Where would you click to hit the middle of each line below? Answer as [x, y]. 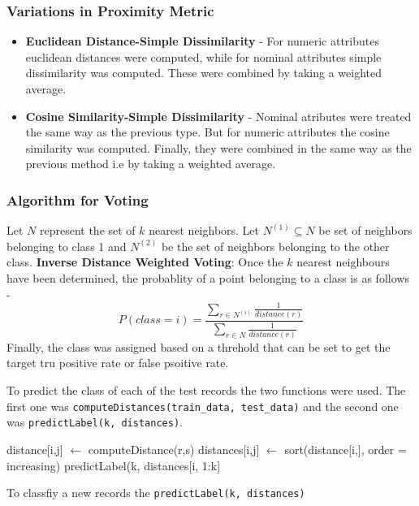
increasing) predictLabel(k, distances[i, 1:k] [114, 465]
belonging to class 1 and [67, 246]
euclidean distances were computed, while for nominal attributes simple [203, 56]
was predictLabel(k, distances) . [95, 422]
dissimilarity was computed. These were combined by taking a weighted [204, 73]
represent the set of [87, 230]
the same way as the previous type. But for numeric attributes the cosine [207, 132]
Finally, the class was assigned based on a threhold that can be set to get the [199, 346]
